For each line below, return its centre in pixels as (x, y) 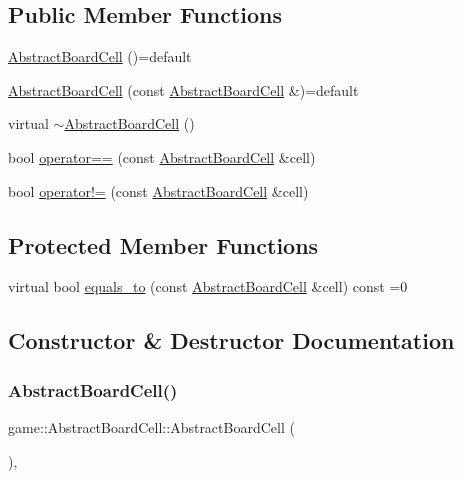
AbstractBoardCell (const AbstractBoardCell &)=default (183, 89)
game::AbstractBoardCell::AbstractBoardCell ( (151, 426)
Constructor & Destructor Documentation (231, 340)
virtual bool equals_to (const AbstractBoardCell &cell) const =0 (208, 286)
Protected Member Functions (163, 244)
